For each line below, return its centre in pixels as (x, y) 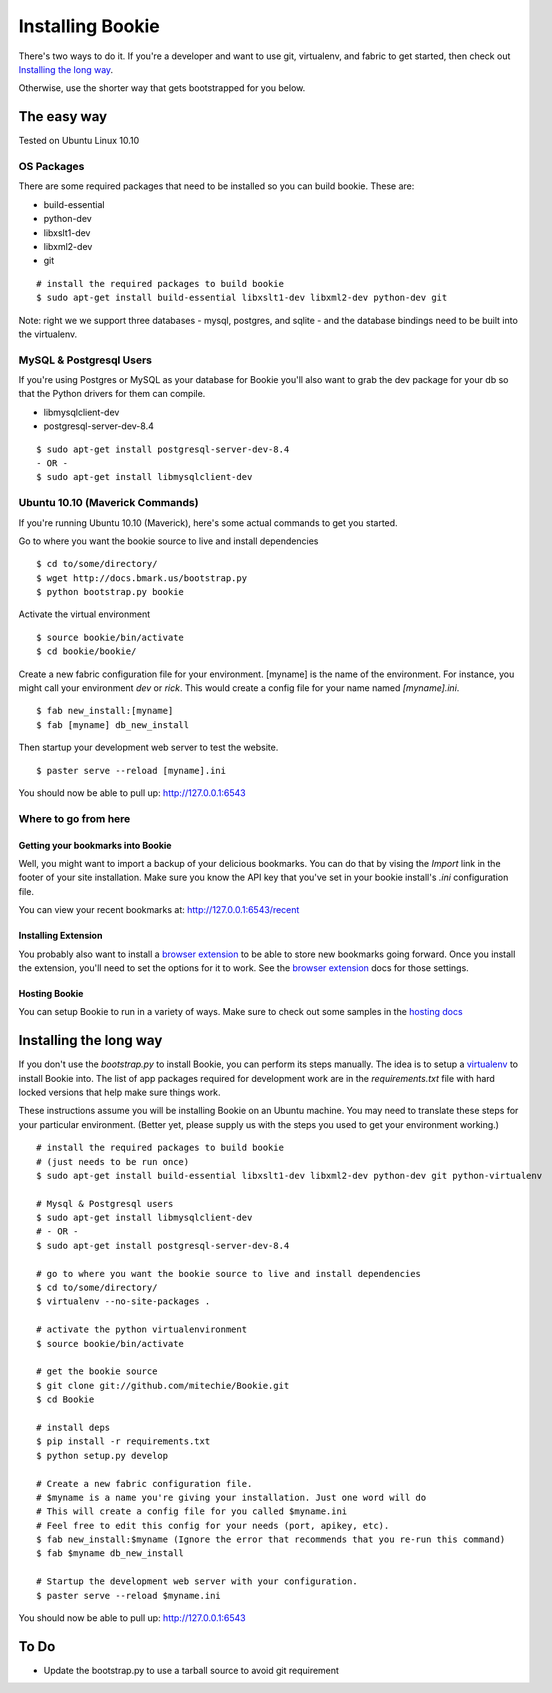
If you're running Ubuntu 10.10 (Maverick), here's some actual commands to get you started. (208, 522)
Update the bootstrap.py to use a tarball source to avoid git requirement (191, 1670)
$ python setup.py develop (102, 1455)
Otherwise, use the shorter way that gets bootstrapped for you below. (162, 88)
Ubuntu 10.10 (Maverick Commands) (108, 503)
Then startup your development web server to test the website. (148, 747)
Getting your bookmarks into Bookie (95, 845)
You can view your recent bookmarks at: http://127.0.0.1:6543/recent (159, 910)
